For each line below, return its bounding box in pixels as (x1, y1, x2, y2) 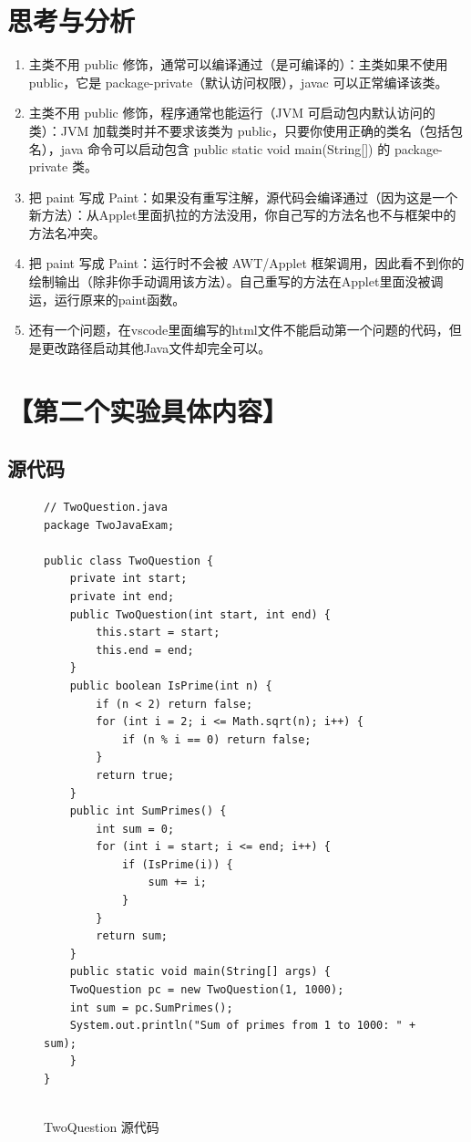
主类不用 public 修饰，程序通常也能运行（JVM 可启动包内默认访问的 (28, 103, 435, 122)
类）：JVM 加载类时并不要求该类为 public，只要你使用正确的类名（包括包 (28, 120, 464, 140)
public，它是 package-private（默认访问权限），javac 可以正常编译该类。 (28, 72, 448, 91)
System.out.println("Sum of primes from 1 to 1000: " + (69, 1019, 416, 1033)
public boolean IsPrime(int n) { (69, 679, 272, 692)
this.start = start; (96, 626, 220, 639)
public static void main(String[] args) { (69, 965, 331, 979)
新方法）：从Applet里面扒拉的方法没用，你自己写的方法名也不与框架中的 (28, 205, 456, 224)
